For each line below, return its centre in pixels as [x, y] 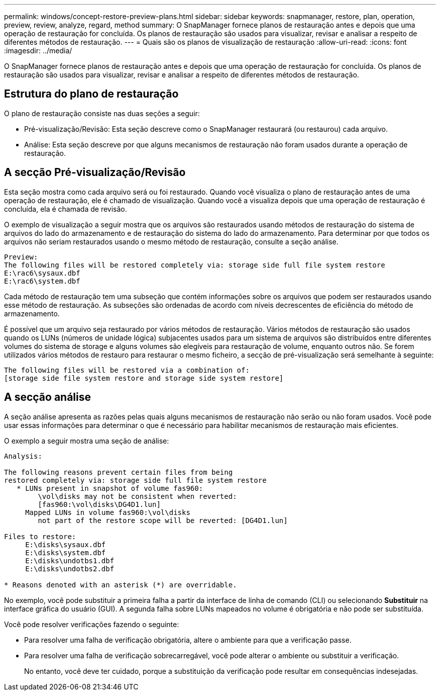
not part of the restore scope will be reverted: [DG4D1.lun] [163, 520]
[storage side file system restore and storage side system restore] [144, 378]
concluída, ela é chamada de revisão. [66, 209]
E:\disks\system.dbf [66, 552]
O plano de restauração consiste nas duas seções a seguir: [102, 113]
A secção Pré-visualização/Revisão [95, 172]
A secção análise [47, 397]
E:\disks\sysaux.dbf [66, 544]
